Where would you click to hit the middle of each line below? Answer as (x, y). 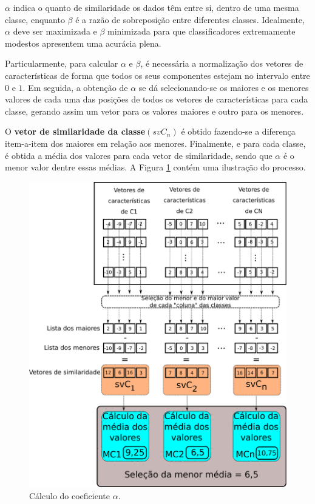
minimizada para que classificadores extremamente (202, 31)
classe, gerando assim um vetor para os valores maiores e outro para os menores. (154, 111)
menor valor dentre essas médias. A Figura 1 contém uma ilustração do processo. (155, 167)
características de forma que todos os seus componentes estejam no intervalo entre (157, 75)
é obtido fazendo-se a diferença (238, 131)
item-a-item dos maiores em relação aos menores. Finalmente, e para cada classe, (155, 143)
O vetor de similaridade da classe (75, 131)
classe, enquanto (35, 19)
